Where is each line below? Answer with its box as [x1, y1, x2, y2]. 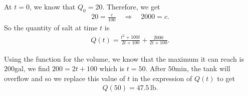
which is [99, 63, 125, 74]
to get [217, 73, 235, 83]
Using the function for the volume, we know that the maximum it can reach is [4, 53, 244, 64]
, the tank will [186, 63, 230, 74]
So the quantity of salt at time [4, 22, 98, 33]
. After [145, 63, 166, 74]
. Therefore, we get [102, 1, 160, 11]
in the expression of [132, 73, 192, 83]
